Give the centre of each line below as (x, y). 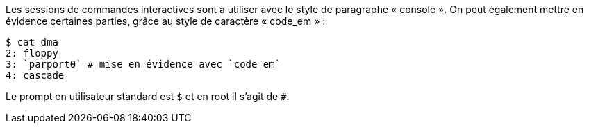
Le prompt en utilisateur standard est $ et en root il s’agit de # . (148, 96)
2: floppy (32, 53)
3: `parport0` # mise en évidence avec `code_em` (143, 64)
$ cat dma (32, 42)
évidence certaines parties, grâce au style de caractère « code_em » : (166, 21)
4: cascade (35, 75)
